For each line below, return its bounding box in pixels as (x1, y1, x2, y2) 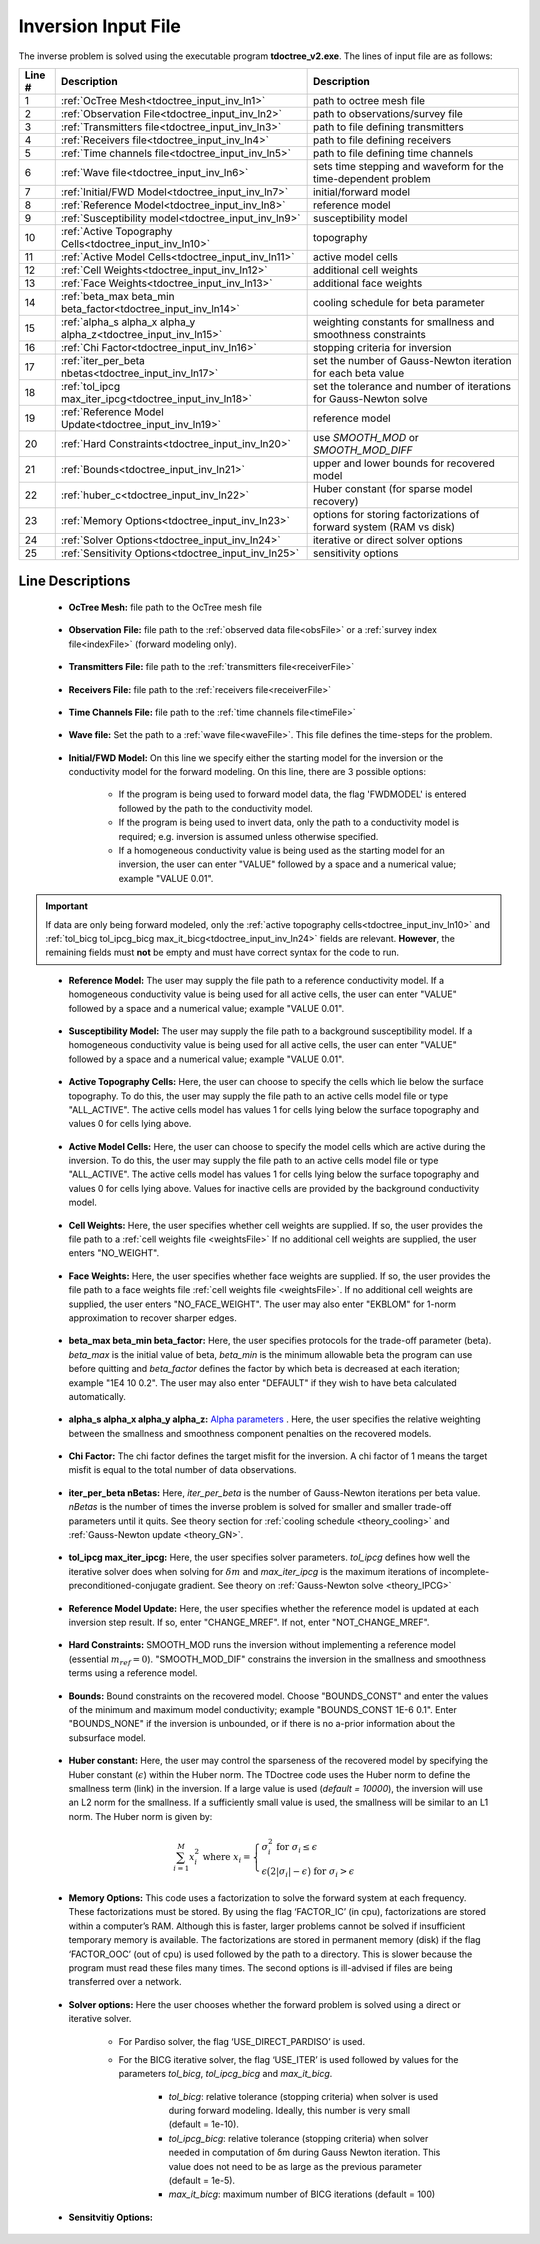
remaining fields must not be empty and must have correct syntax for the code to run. (45, 946, 400, 959)
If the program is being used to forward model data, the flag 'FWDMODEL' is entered (118, 788, 467, 800)
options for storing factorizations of (312, 507, 480, 521)
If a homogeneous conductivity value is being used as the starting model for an (118, 845, 445, 857)
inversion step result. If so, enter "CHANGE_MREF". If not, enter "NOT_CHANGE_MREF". (68, 1616, 430, 1628)
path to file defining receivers (312, 133, 452, 147)
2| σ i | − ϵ (270, 1866, 308, 1880)
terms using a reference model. (68, 1667, 198, 1679)
